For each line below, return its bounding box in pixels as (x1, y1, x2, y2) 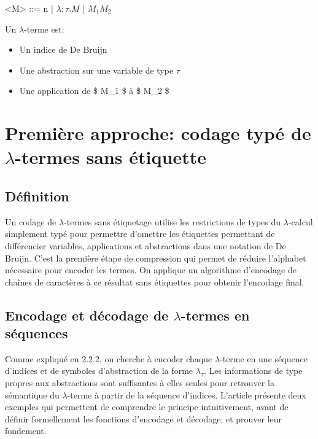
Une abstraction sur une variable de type (19, 63, 174, 76)
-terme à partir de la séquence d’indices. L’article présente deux (67, 388, 306, 401)
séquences (5, 324, 68, 343)
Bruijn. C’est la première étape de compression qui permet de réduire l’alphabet (5, 251, 306, 264)
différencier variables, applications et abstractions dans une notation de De (5, 239, 286, 252)
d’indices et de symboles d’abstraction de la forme (5, 364, 193, 377)
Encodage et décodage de (5, 305, 169, 324)
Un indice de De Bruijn (19, 43, 107, 56)
